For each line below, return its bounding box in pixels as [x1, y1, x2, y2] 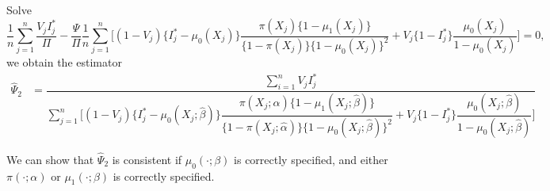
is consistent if [112, 151, 182, 167]
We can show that [6, 151, 94, 167]
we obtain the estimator [6, 53, 122, 70]
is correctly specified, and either [234, 151, 388, 167]
